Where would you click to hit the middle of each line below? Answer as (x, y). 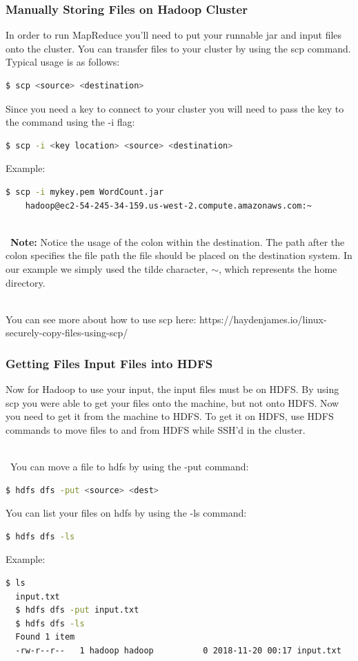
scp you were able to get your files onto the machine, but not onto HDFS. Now (172, 402)
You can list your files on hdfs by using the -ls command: (126, 513)
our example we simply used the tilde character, (107, 268)
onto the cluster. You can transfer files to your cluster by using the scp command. (178, 48)
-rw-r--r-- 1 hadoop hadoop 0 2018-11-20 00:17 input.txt (178, 651)
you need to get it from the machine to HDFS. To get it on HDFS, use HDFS (170, 416)
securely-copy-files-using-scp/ (67, 333)
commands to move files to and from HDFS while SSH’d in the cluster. (156, 429)
